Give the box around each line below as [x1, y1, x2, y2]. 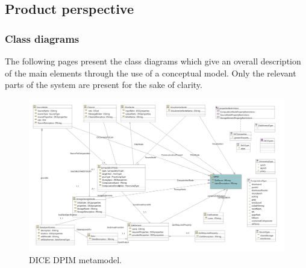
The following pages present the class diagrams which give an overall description [5, 55, 301, 67]
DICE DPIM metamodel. [29, 254, 122, 266]
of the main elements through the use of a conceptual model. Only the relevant [5, 66, 296, 79]
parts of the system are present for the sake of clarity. [5, 78, 202, 91]
